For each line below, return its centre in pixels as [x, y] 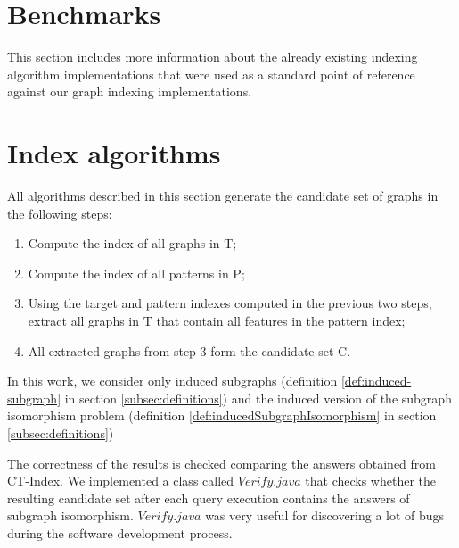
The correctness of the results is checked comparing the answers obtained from [221, 463]
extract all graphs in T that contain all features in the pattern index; [217, 320]
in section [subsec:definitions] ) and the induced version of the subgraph [258, 398]
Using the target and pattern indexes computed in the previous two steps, [230, 303]
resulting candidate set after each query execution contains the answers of [209, 498]
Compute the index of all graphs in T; [132, 243]
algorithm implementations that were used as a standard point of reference [211, 74]
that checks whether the [371, 481]
